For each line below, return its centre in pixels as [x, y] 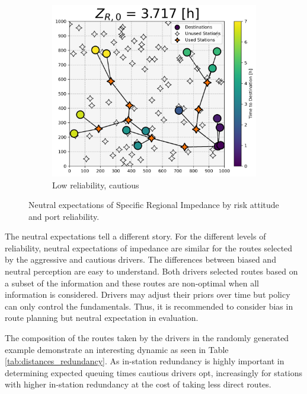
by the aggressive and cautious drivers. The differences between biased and [140, 259]
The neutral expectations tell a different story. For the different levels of [135, 236]
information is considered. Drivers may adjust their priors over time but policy [148, 294]
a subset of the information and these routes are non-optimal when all [132, 283]
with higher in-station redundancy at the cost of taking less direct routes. [138, 384]
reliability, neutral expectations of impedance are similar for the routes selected [149, 248]
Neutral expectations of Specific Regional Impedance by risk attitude [154, 205]
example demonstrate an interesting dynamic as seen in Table [117, 349]
